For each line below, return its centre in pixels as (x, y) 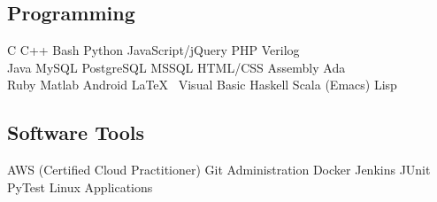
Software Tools (76, 132)
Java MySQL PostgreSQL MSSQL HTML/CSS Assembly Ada (176, 67)
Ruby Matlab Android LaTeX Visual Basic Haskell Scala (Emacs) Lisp (202, 85)
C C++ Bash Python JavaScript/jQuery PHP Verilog (153, 50)
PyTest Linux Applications (80, 186)
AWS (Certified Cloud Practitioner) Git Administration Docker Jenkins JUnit (219, 170)
